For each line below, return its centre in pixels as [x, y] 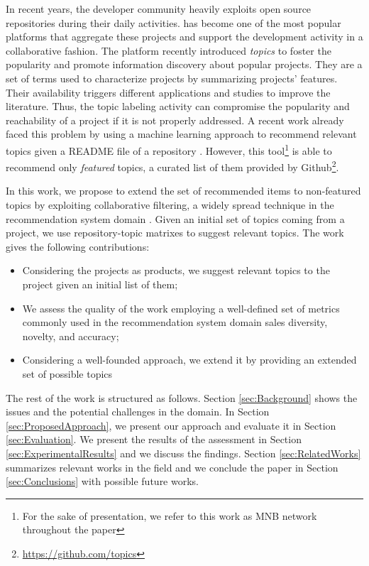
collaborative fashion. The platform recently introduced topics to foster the [169, 50]
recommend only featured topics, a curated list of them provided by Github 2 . [172, 166]
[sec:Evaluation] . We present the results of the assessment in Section [154, 439]
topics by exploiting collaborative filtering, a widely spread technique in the [170, 205]
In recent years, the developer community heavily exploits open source [159, 9]
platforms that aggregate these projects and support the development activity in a [184, 37]
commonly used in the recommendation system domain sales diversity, [175, 322]
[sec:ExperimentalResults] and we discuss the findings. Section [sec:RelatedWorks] [183, 453]
